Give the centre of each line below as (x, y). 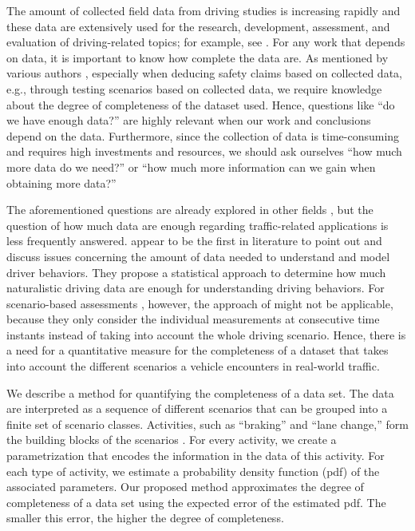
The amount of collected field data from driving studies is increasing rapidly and (204, 10)
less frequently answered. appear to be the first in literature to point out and (194, 241)
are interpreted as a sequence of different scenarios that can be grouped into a (197, 408)
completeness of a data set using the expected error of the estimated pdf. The (196, 502)
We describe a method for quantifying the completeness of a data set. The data (200, 392)
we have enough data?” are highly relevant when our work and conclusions (189, 120)
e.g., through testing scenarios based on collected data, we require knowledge (194, 88)
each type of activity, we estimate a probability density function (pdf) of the (193, 471)
